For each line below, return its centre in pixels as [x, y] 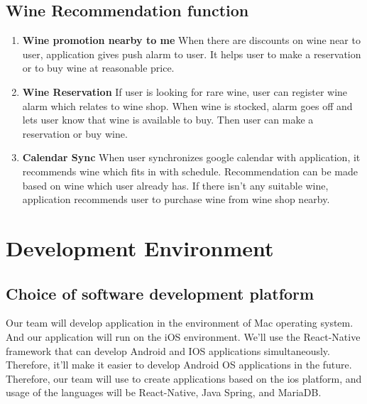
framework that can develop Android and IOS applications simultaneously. [168, 350]
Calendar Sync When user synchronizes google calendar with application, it [191, 157]
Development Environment [140, 247]
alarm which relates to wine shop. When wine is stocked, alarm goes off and [187, 105]
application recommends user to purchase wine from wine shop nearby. [176, 199]
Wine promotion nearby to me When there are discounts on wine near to [191, 40]
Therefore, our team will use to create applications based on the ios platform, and [184, 378]
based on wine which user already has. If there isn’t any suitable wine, [175, 185]
